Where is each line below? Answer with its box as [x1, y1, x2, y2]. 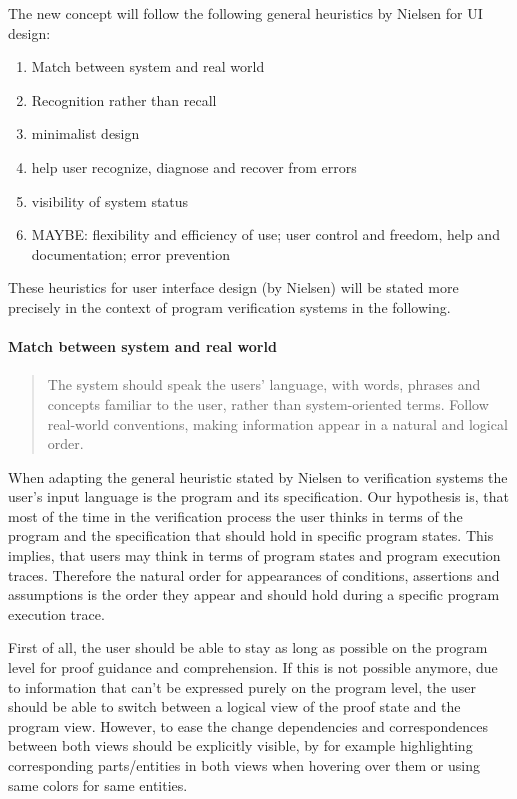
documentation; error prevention [31, 243, 230, 264]
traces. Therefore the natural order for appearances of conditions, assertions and [8, 564, 500, 585]
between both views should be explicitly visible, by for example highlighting [8, 735, 473, 756]
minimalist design [31, 123, 140, 144]
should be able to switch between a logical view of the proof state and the [8, 696, 461, 717]
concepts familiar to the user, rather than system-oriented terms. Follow [47, 393, 489, 414]
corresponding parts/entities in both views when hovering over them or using [8, 755, 480, 776]
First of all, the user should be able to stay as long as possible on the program [8, 637, 488, 658]
